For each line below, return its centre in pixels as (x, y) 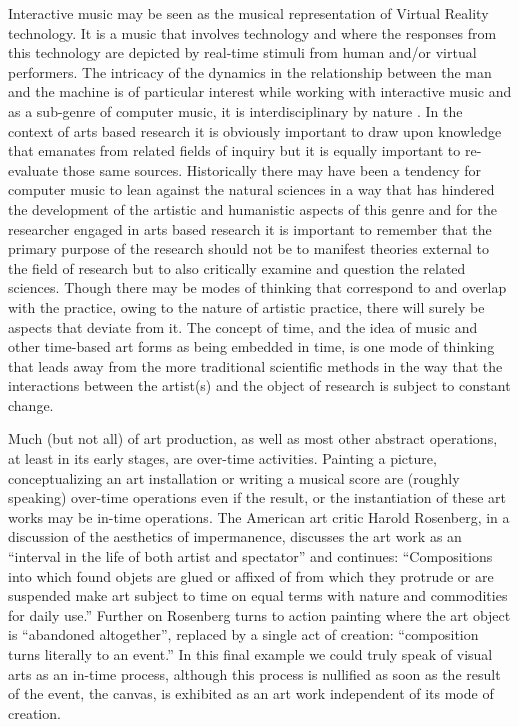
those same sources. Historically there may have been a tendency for (271, 169)
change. (31, 404)
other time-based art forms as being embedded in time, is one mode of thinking (251, 346)
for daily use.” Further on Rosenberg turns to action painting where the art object (259, 614)
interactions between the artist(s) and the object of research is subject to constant (259, 385)
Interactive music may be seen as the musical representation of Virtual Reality (248, 13)
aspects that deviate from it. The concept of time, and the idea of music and (243, 326)
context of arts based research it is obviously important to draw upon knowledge (255, 130)
